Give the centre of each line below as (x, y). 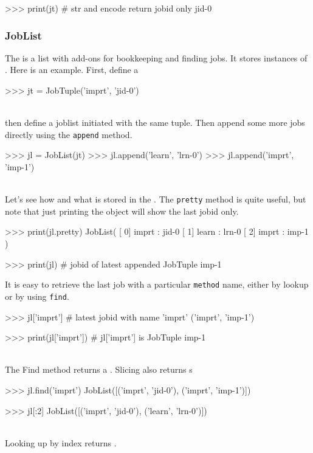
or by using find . (37, 296)
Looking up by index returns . (61, 442)
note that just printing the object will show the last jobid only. (122, 211)
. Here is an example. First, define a (72, 70)
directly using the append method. (69, 134)
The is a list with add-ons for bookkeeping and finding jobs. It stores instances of (156, 57)
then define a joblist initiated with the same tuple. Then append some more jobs (155, 123)
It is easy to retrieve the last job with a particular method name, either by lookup (157, 284)
